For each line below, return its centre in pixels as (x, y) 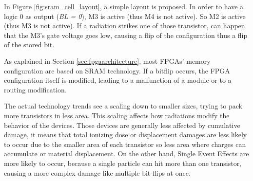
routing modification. (35, 89)
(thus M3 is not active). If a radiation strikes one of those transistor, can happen (125, 26)
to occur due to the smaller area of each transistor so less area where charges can (125, 144)
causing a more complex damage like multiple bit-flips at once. (97, 172)
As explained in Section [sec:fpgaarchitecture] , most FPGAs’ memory (107, 61)
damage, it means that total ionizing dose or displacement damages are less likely (126, 135)
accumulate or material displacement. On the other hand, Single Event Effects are (126, 154)
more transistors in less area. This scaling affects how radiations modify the (117, 115)
